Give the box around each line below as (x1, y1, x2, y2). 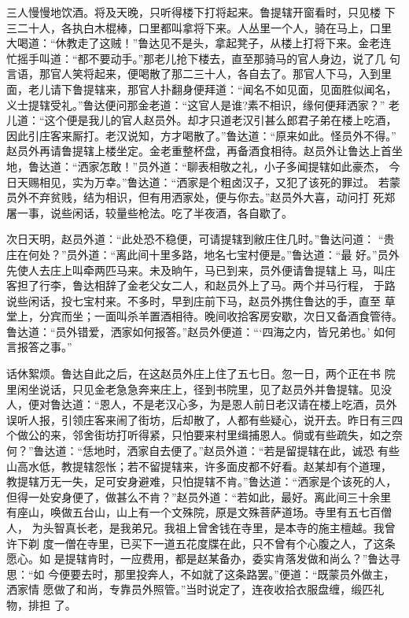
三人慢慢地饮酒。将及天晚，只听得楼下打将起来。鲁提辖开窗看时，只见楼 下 (6, 4, 396, 20)
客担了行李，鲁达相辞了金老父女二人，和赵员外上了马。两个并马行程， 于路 (6, 277, 396, 294)
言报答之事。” (6, 339, 72, 355)
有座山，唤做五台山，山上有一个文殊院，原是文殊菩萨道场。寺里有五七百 (6, 504, 381, 520)
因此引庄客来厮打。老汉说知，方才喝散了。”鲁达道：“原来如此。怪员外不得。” (6, 127, 396, 143)
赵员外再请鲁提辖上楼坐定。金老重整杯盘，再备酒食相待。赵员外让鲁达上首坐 (6, 142, 403, 159)
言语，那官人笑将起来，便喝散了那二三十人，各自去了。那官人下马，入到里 (6, 65, 392, 82)
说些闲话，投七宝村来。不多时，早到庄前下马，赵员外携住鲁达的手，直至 (6, 292, 381, 309)
